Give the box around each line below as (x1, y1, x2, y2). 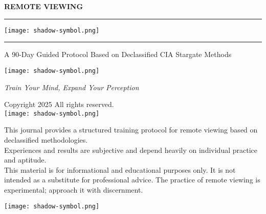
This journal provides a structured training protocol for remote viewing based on (4, 124, 258, 135)
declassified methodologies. (4, 134, 88, 145)
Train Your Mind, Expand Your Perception (4, 82, 139, 92)
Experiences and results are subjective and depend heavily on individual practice (4, 144, 257, 155)
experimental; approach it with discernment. (4, 184, 143, 195)
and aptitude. (4, 154, 47, 165)
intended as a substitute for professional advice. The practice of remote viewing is (4, 174, 260, 185)
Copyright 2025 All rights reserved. (4, 99, 114, 110)
